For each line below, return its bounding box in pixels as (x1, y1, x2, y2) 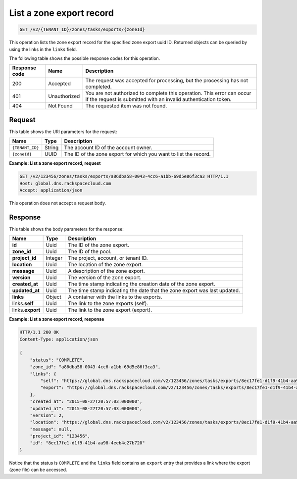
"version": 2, (30, 412, 64, 418)
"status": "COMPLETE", (30, 357, 85, 363)
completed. (85, 83, 112, 90)
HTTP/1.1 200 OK (19, 330, 59, 335)
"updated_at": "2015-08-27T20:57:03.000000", (30, 406, 143, 411)
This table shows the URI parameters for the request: (9, 129, 117, 135)
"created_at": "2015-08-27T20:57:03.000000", (30, 399, 143, 404)
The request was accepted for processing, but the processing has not (85, 77, 248, 84)
